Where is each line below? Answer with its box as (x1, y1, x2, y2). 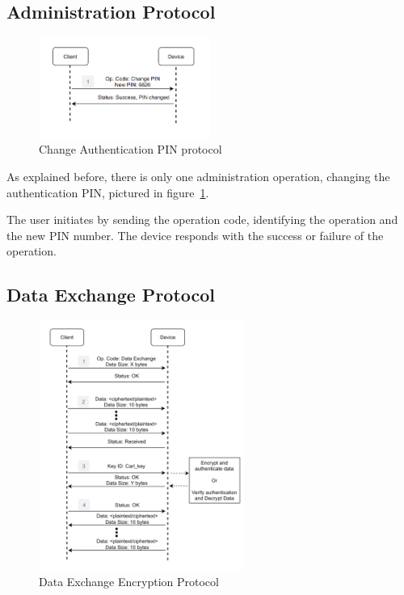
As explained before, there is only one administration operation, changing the (6, 167, 390, 184)
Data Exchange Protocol (6, 282, 216, 307)
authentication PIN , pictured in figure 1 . (6, 184, 209, 200)
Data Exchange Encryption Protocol (39, 572, 219, 589)
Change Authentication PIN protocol (39, 141, 222, 158)
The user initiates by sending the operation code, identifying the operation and (6, 211, 398, 228)
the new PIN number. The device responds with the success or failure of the (6, 226, 384, 243)
